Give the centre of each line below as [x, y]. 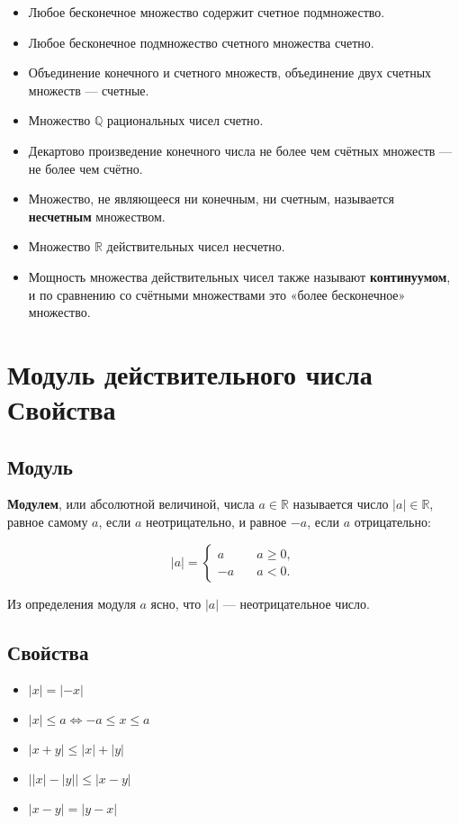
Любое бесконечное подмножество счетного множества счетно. [201, 42]
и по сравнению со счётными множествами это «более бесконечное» [217, 294]
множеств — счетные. [89, 90]
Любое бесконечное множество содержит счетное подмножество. [207, 12]
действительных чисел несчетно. [196, 246]
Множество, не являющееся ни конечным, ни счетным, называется [211, 199]
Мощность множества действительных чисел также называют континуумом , [239, 276]
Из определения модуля [72, 603]
